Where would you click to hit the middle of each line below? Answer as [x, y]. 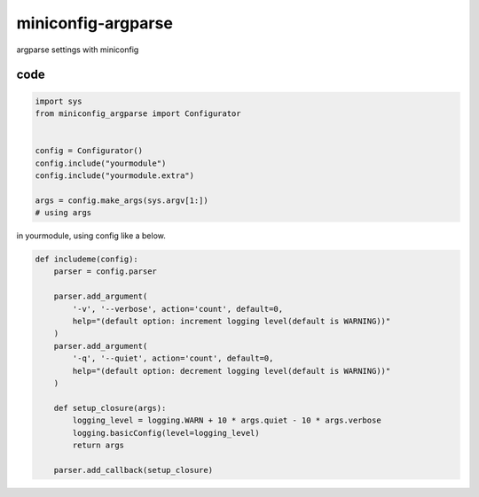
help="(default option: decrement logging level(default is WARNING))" [232, 371]
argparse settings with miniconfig [78, 50]
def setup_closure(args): [110, 408]
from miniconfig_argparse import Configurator [138, 113]
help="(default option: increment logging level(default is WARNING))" [232, 321]
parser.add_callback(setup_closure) [133, 470]
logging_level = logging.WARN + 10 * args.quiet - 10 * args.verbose [227, 420]
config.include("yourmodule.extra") [115, 175]
